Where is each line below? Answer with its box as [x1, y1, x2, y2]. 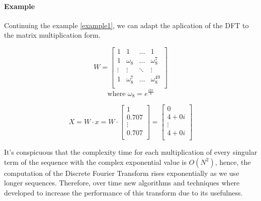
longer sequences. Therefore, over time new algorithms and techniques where [4, 177, 240, 188]
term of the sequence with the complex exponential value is [4, 156, 187, 167]
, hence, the [215, 156, 251, 167]
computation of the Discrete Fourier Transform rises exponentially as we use [4, 167, 239, 178]
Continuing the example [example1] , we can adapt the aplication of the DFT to [4, 20, 249, 30]
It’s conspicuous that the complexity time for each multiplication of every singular [4, 147, 257, 157]
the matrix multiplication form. [4, 30, 101, 40]
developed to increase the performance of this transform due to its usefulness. [4, 187, 243, 197]
